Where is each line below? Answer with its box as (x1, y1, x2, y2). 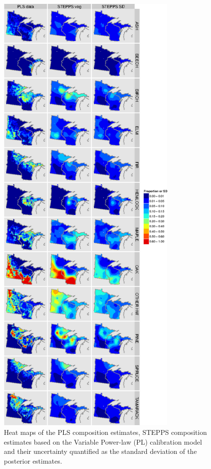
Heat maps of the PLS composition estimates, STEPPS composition (4, 427, 207, 437)
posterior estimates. (4, 455, 62, 466)
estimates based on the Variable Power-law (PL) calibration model (4, 436, 202, 447)
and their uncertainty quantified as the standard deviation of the (4, 446, 197, 456)
